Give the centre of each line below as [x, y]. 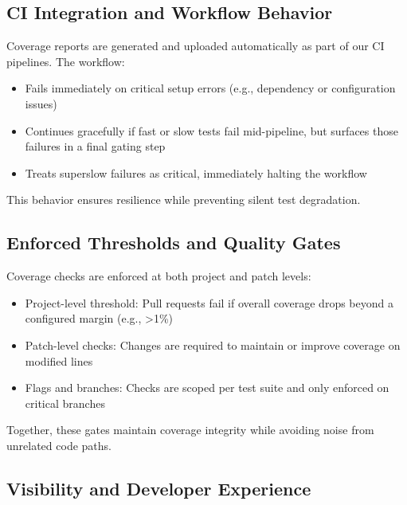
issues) [41, 103]
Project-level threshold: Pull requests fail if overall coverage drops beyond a [209, 302]
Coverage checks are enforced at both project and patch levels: [159, 276]
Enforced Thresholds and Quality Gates [174, 243]
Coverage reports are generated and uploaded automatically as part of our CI [196, 46]
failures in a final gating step [95, 146]
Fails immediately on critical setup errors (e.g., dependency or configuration [210, 88]
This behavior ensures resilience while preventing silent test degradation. [184, 200]
